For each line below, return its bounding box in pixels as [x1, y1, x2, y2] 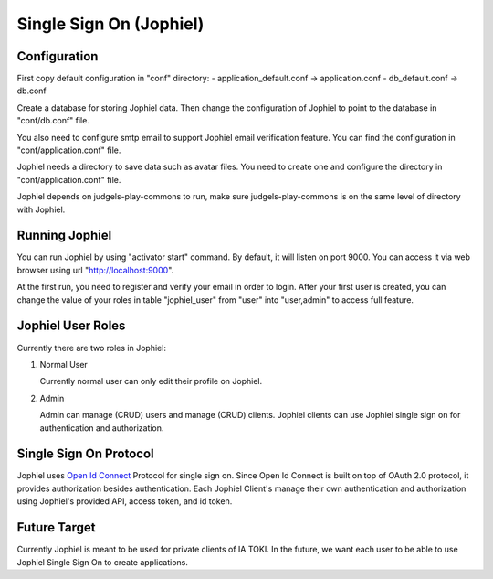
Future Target [16, 520, 96, 535]
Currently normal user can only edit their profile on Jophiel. [39, 376, 263, 387]
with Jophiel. [16, 204, 66, 215]
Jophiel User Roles [16, 318, 126, 334]
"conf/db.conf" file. [16, 115, 90, 126]
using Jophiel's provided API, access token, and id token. [16, 496, 233, 507]
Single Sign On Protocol [16, 446, 154, 462]
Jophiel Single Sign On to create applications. [16, 556, 189, 567]
